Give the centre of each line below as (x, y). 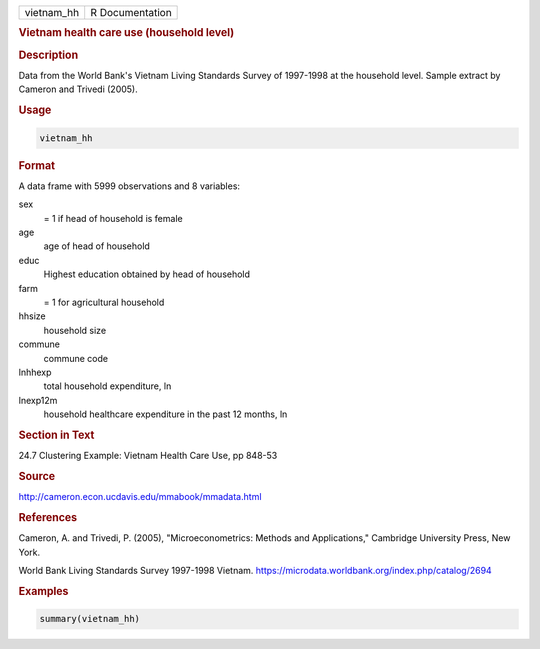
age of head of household (96, 246)
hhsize (32, 316)
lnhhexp (35, 372)
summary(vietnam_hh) (89, 619)
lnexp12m (38, 400)
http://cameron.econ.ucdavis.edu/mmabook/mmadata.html (140, 497)
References (48, 517)
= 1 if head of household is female (113, 218)
